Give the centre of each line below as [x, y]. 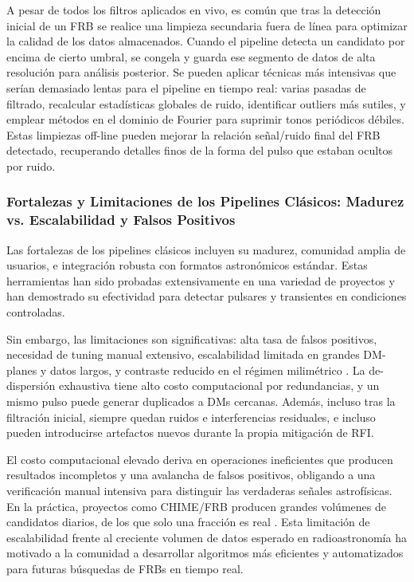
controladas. [36, 312]
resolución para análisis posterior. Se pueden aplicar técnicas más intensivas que [201, 72]
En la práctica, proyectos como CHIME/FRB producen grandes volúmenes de [196, 506]
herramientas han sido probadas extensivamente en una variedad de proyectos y [201, 280]
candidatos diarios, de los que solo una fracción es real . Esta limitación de [188, 522]
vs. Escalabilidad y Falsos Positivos [121, 220]
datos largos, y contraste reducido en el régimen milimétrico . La [207, 370]
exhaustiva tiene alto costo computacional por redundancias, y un [219, 385]
